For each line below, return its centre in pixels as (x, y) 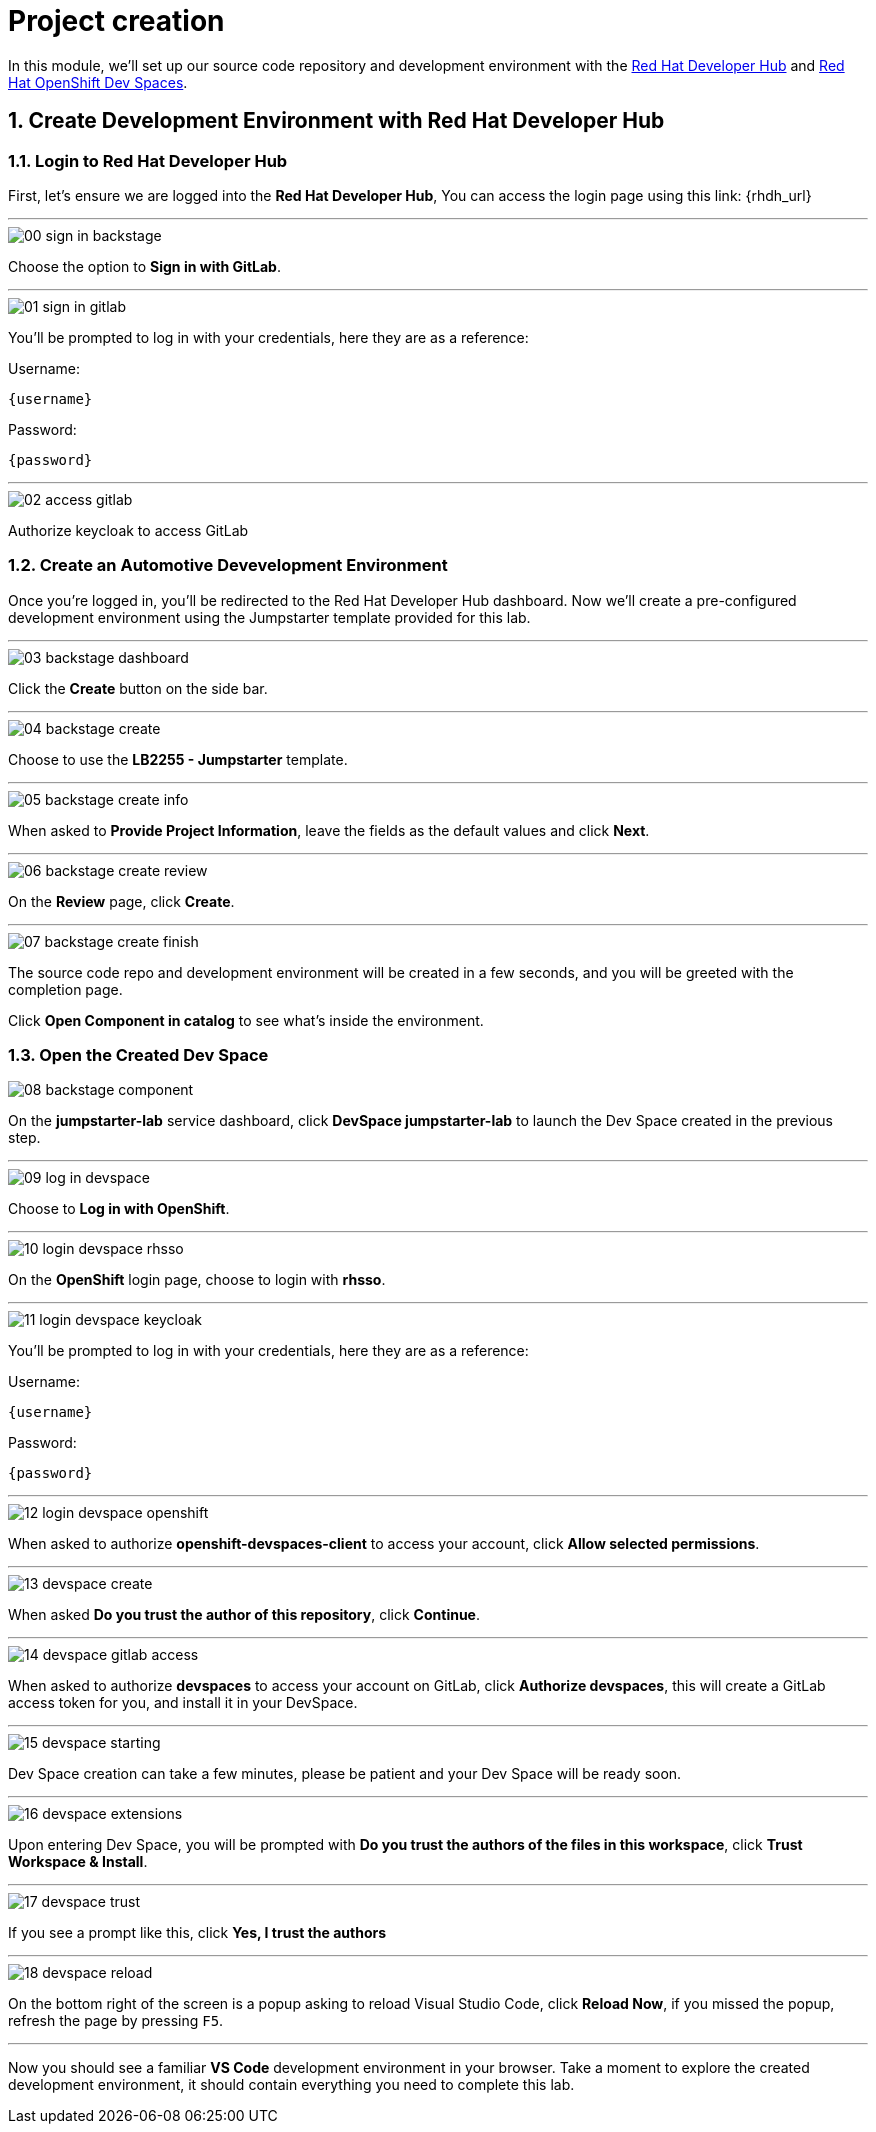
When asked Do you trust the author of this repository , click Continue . (244, 1615)
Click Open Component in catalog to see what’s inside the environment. (246, 1020)
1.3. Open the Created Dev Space (138, 1055)
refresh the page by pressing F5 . (116, 2021)
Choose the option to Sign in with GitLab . (144, 266)
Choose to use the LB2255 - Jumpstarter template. (178, 759)
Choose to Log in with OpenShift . (119, 1209)
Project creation (116, 21)
